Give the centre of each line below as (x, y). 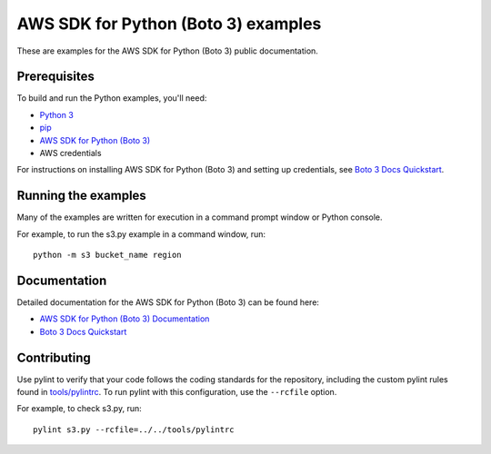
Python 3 (57, 114)
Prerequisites (55, 77)
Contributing (54, 357)
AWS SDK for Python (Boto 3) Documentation (125, 319)
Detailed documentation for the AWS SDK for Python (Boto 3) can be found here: (168, 302)
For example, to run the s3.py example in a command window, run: (141, 234)
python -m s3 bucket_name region (107, 255)
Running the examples (82, 196)
